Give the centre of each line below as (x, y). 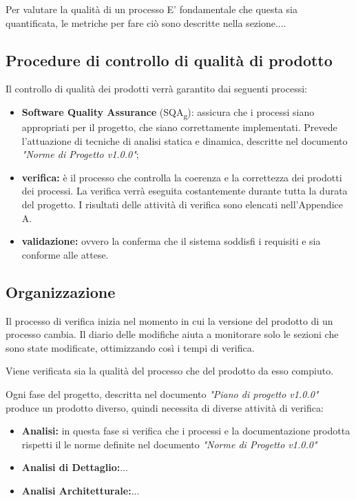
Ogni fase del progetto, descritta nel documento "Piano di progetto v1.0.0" (162, 394)
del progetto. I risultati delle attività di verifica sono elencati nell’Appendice (182, 204)
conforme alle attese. (65, 254)
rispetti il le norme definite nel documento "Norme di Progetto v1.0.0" (169, 444)
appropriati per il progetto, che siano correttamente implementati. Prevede (179, 127)
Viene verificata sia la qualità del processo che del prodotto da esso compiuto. (170, 371)
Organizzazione (61, 291)
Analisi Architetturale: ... (81, 490)
